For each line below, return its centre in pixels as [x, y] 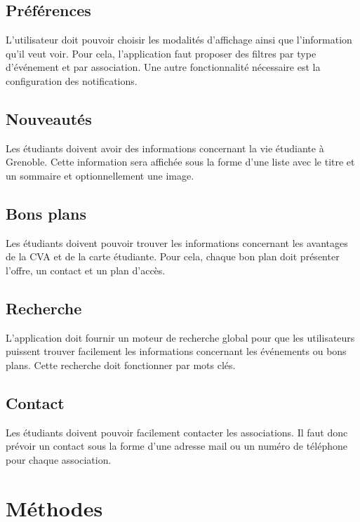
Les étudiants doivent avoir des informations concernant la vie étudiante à [165, 148]
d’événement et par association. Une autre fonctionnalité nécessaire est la [163, 67]
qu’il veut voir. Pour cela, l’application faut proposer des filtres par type [161, 53]
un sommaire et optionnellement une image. [100, 175]
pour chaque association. [59, 459]
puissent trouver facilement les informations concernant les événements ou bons [176, 351]
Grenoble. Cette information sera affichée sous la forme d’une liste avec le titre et [180, 162]
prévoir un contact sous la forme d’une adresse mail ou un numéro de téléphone [176, 446]
